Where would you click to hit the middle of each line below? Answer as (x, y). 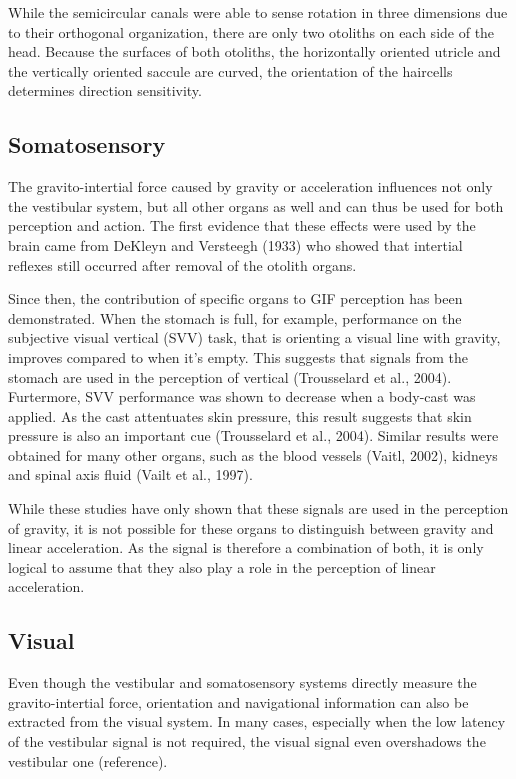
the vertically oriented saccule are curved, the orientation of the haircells (230, 70)
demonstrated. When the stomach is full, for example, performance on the (235, 317)
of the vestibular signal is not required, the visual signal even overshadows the (247, 741)
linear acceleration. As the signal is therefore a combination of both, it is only (246, 547)
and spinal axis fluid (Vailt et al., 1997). (130, 474)
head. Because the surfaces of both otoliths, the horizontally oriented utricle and (254, 51)
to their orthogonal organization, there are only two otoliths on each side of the (251, 31)
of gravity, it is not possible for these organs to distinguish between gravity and (251, 527)
